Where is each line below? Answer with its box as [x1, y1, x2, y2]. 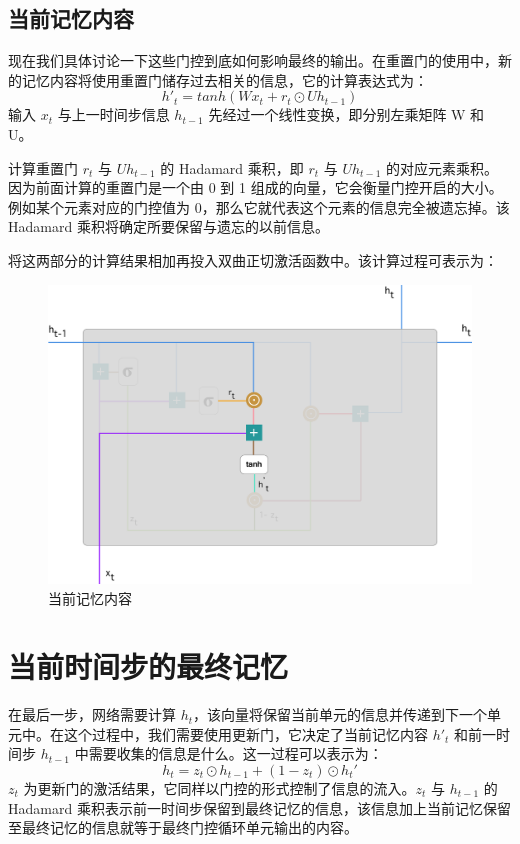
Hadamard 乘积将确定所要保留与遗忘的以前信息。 [8, 216, 329, 237]
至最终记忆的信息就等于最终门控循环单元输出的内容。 [8, 817, 358, 838]
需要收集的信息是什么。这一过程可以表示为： [88, 743, 383, 764]
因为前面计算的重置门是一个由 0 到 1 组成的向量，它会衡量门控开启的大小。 [8, 177, 503, 198]
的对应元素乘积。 [386, 157, 499, 178]
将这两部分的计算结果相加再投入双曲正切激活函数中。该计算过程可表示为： [8, 249, 498, 270]
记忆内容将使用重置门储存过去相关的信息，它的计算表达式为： [21, 69, 428, 90]
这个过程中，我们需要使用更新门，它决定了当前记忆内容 [63, 723, 428, 744]
